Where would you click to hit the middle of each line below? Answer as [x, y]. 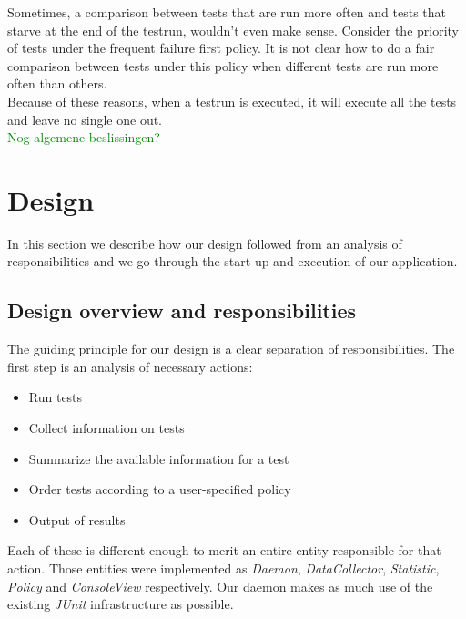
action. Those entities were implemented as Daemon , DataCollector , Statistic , [223, 568]
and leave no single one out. [85, 119]
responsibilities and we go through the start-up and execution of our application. [233, 261]
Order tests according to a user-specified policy [160, 489]
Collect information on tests [106, 428]
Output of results [77, 519]
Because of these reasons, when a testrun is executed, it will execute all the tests [232, 101]
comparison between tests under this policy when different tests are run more [223, 65]
